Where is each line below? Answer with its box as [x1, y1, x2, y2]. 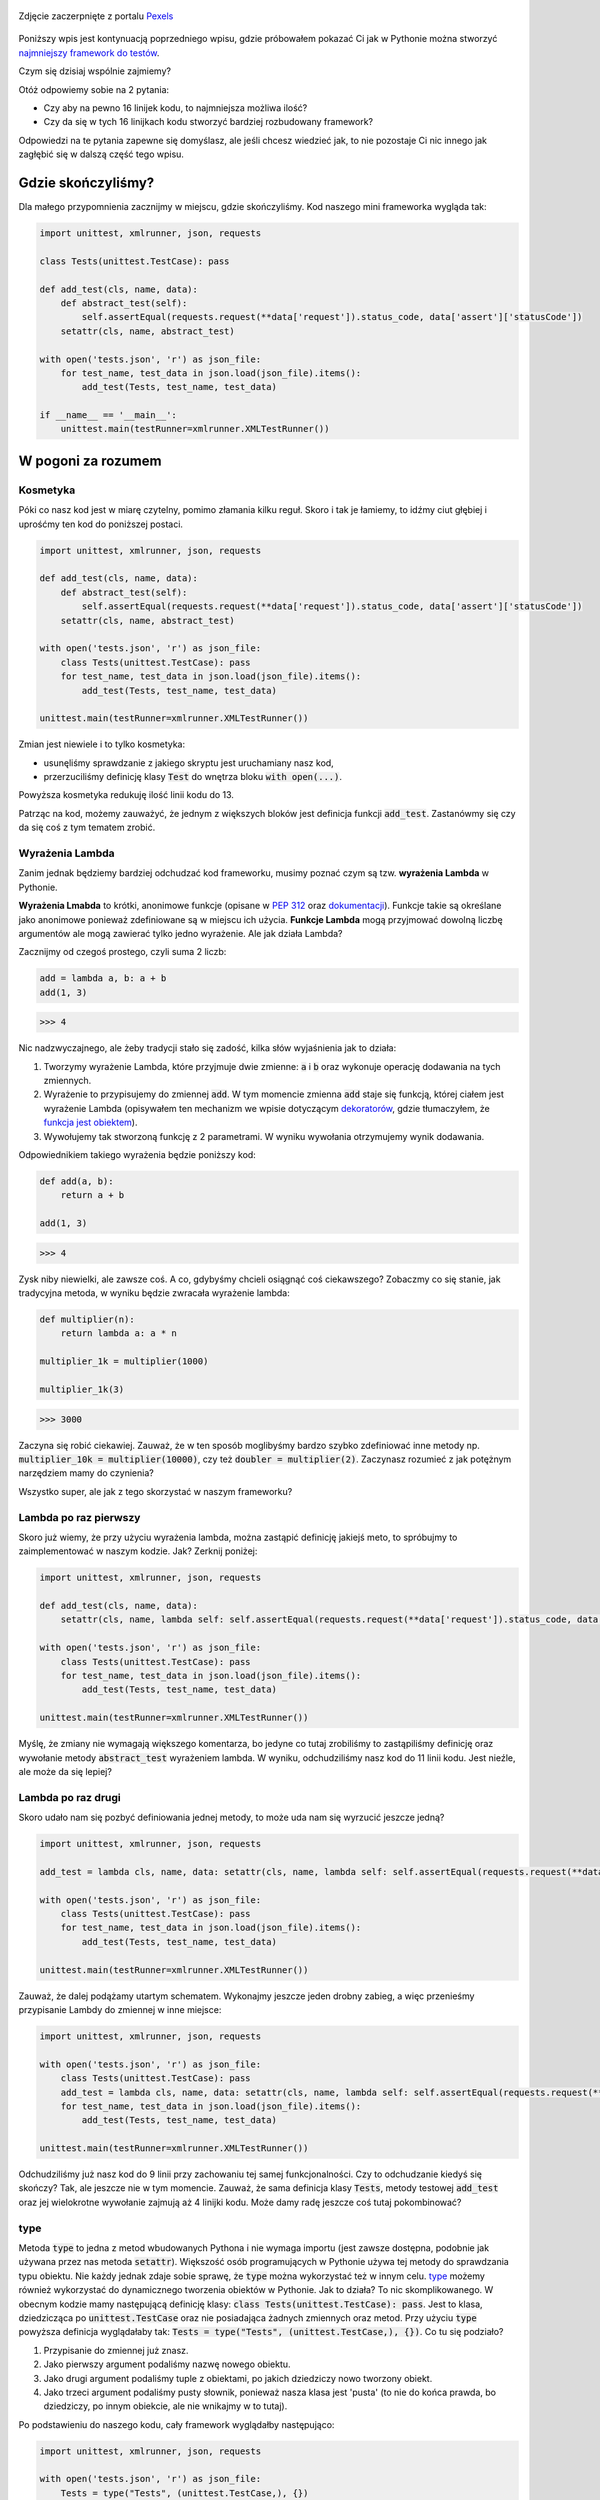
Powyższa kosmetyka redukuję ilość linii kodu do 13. [18, 789, 235, 801]
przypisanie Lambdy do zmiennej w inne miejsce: [18, 2003, 222, 2015]
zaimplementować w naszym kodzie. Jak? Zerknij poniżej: [18, 1545, 258, 1557]
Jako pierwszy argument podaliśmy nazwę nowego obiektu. [43, 2358, 291, 2370]
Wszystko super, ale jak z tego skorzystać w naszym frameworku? [18, 1485, 293, 1497]
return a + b [60, 1190, 125, 1201]
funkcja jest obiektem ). [43, 1116, 138, 1129]
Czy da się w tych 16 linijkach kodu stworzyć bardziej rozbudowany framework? [43, 116, 374, 128]
